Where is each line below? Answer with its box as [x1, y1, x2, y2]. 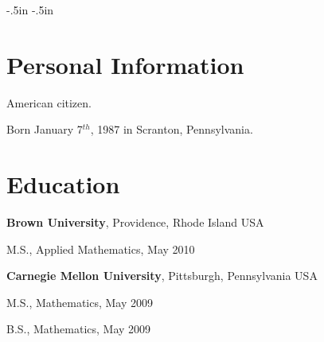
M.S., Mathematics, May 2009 [6, 293, 154, 310]
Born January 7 [6, 121, 83, 138]
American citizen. [6, 94, 92, 111]
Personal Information [6, 48, 244, 80]
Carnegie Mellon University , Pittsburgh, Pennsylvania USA [6, 267, 318, 284]
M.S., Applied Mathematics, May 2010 [6, 240, 195, 257]
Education [6, 168, 120, 200]
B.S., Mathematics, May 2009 [6, 321, 151, 337]
